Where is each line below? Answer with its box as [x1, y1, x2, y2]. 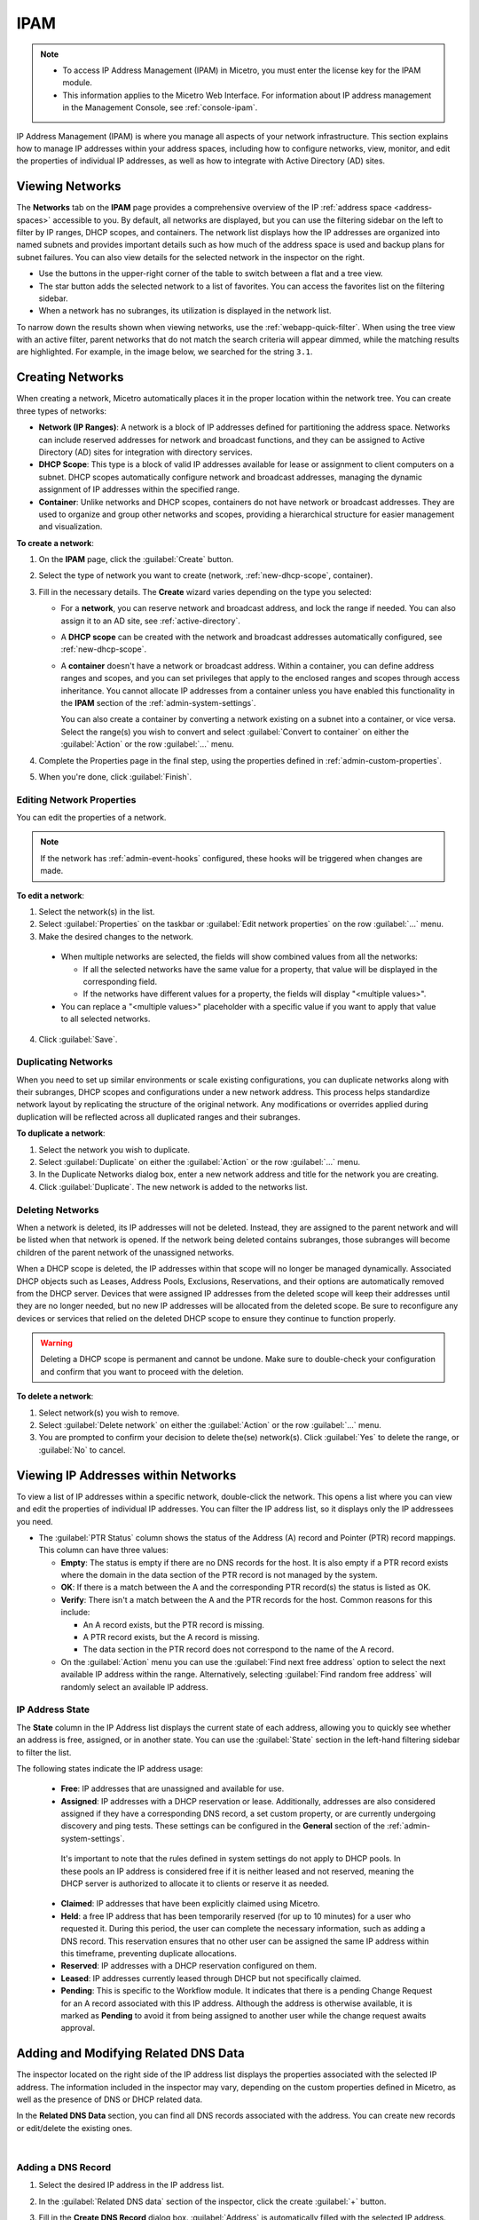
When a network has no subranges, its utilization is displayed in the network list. [38, 305, 332, 316]
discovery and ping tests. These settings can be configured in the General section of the [60, 1820, 386, 1831]
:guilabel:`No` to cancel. [38, 1444, 126, 1455]
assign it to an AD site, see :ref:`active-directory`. [60, 615, 241, 626]
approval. [60, 2023, 96, 2034]
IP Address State [16, 1703, 90, 1716]
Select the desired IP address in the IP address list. [38, 2180, 224, 2191]
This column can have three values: [38, 1545, 169, 1556]
